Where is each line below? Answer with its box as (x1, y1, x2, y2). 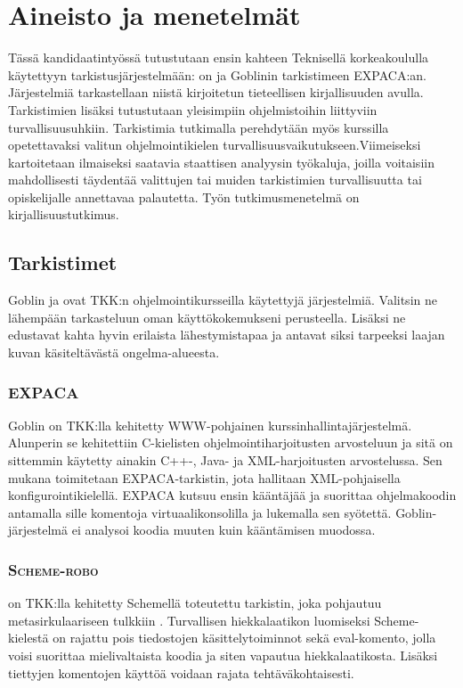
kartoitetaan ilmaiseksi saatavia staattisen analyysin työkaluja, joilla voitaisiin (8, 152, 435, 171)
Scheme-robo (8, 558, 99, 580)
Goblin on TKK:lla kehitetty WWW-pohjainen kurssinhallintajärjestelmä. (8, 415, 412, 434)
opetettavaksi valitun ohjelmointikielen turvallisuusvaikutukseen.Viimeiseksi (8, 135, 421, 154)
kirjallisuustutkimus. (8, 205, 119, 224)
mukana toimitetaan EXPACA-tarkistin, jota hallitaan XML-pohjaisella (8, 468, 401, 487)
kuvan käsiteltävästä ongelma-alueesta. (8, 343, 220, 362)
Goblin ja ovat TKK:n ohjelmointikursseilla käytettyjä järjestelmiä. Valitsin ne (8, 291, 437, 309)
